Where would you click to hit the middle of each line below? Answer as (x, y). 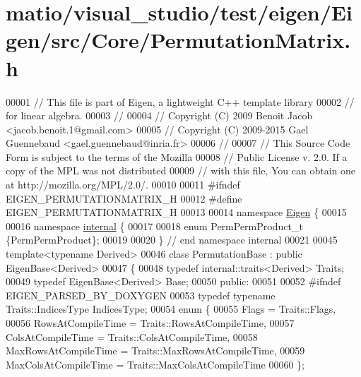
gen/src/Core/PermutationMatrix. (178, 40)
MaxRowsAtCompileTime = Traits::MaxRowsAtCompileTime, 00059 (155, 351)
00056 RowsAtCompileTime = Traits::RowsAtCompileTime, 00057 (150, 323)
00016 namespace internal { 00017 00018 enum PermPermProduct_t (154, 226)
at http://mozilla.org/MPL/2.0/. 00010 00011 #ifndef (123, 185)
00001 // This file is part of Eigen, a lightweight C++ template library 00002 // (180, 101)
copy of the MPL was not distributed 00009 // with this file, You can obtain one (180, 170)
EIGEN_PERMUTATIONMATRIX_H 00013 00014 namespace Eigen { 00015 (176, 212)
